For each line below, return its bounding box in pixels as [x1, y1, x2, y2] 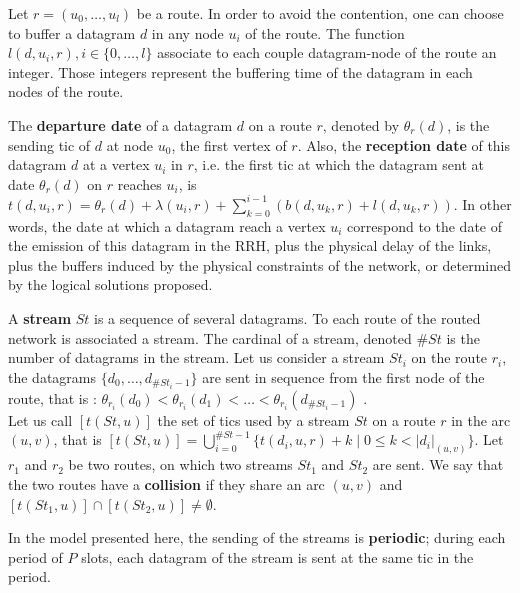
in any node [151, 22, 224, 43]
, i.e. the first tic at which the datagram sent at [193, 154, 485, 175]
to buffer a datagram [8, 22, 136, 43]
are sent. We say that [372, 454, 504, 475]
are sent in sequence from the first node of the [202, 366, 485, 387]
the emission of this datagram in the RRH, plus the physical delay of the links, [8, 235, 492, 256]
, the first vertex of [171, 134, 287, 155]
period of [8, 546, 63, 567]
